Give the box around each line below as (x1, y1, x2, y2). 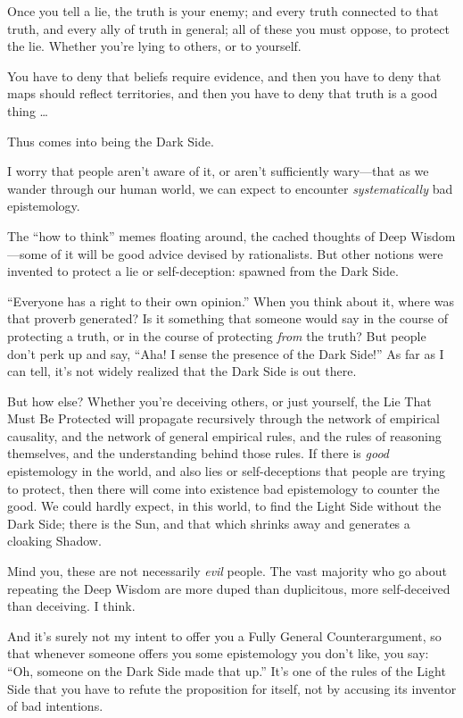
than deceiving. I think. (7, 597, 136, 615)
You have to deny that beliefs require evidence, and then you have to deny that (7, 66, 442, 85)
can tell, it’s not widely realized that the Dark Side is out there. (7, 362, 357, 380)
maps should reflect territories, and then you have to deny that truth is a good (7, 84, 438, 103)
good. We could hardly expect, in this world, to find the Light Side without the (7, 497, 442, 515)
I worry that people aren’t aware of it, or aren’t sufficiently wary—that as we (7, 162, 429, 180)
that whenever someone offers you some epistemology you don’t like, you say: (7, 644, 429, 663)
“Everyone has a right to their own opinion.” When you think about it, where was (7, 291, 455, 310)
